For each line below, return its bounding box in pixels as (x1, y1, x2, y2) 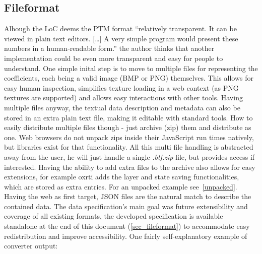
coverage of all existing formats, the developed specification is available (4, 211, 223, 221)
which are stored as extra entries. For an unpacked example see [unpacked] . (4, 181, 237, 192)
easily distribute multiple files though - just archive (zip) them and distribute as (4, 122, 251, 133)
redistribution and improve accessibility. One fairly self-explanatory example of (4, 230, 247, 241)
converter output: (4, 240, 58, 251)
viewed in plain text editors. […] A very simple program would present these (4, 33, 238, 43)
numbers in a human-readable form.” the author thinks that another (4, 43, 215, 53)
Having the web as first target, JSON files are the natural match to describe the (4, 191, 251, 202)
